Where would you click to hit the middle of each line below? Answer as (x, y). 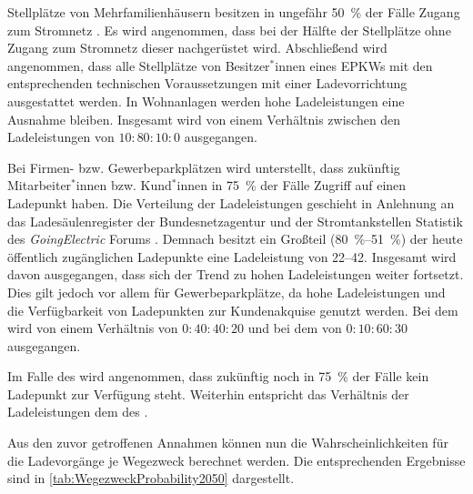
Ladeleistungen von (61, 137)
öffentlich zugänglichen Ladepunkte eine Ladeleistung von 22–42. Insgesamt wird (232, 256)
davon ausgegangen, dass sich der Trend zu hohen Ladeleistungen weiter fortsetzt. (236, 274)
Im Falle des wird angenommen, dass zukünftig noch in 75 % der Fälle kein (218, 376)
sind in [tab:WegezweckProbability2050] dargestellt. (151, 478)
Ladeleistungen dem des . (78, 412)
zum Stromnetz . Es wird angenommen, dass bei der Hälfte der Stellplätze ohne (229, 30)
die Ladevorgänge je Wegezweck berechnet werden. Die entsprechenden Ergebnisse (236, 460)
